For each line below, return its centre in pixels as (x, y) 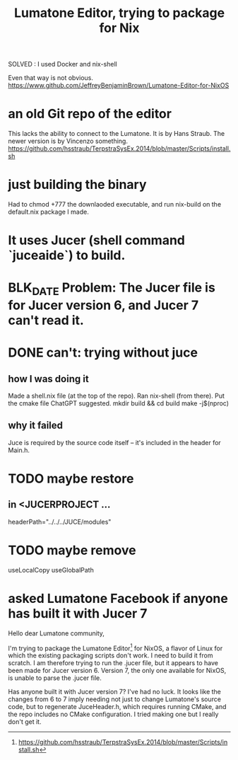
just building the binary (77, 185)
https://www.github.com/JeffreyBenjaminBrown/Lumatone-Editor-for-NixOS (119, 86)
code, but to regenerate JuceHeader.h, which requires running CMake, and (117, 707)
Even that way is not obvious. (51, 78)
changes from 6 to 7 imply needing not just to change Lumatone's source (115, 699)
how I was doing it (48, 379)
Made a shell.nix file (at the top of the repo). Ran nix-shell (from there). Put (117, 396)
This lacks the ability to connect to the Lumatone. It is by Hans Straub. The (117, 134)
